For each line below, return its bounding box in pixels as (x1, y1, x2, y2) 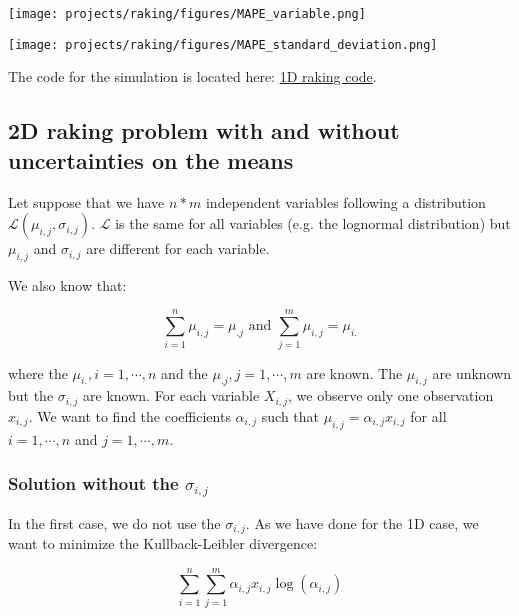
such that (261, 405, 320, 426)
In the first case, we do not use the (8, 512, 221, 533)
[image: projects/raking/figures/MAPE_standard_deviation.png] (8, 37, 438, 52)
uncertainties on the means (8, 144, 294, 175)
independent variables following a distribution (205, 191, 486, 212)
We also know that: (8, 274, 127, 295)
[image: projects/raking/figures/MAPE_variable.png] (8, 7, 366, 21)
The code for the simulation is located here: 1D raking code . (8, 66, 377, 87)
